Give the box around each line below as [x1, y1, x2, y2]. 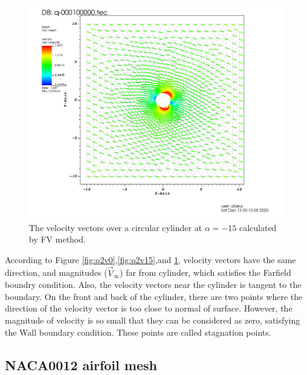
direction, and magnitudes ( [5, 266, 108, 279]
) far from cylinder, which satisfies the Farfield [120, 266, 291, 279]
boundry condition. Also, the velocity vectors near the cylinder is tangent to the [5, 278, 302, 291]
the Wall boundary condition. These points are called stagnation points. [5, 325, 271, 338]
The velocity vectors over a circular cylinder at [29, 221, 202, 233]
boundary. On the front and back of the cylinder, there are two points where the [5, 290, 303, 302]
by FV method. [29, 233, 86, 246]
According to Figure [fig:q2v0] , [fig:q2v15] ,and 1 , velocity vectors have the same [5, 253, 296, 266]
